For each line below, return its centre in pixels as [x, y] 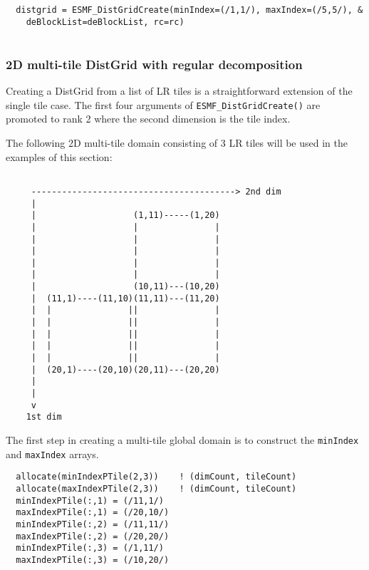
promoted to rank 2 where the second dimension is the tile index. [148, 119]
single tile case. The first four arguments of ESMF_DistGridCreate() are [163, 104]
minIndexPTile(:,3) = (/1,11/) [90, 548]
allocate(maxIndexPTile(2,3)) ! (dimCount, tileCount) [156, 488]
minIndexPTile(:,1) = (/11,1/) [90, 501]
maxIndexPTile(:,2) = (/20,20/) [93, 536]
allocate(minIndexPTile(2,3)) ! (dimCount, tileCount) [156, 477]
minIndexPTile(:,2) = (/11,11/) [93, 524]
